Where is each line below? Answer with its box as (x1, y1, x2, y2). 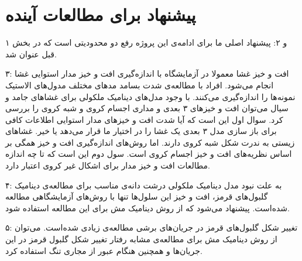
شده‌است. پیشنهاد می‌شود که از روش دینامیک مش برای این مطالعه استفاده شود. (5, 201, 290, 214)
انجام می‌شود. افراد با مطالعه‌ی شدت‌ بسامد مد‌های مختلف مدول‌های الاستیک (5, 78, 274, 91)
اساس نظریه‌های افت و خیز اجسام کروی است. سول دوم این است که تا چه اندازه (5, 147, 292, 160)
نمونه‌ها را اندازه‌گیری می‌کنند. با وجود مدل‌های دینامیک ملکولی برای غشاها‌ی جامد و (5, 90, 296, 102)
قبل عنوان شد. (5, 47, 57, 60)
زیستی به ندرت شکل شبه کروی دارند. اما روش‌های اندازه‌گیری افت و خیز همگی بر (5, 136, 295, 148)
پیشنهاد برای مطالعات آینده (5, 2, 196, 26)
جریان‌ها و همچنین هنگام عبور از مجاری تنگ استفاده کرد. (5, 244, 203, 256)
